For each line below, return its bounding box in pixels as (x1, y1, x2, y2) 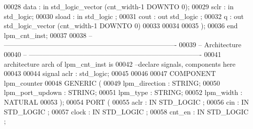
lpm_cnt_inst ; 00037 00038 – (4, 30, 92, 40)
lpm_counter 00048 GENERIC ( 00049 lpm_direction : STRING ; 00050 (4, 77, 220, 88)
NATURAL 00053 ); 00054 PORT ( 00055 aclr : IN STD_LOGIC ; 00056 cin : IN (4, 96, 249, 107)
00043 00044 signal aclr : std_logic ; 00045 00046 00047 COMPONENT (4, 68, 216, 78)
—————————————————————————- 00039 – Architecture (4, 39, 241, 50)
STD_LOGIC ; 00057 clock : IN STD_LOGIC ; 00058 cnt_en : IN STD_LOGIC (4, 106, 249, 116)
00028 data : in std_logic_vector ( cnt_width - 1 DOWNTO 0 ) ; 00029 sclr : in (4, 1, 234, 11)
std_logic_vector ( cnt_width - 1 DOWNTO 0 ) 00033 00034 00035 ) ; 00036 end (4, 20, 238, 31)
